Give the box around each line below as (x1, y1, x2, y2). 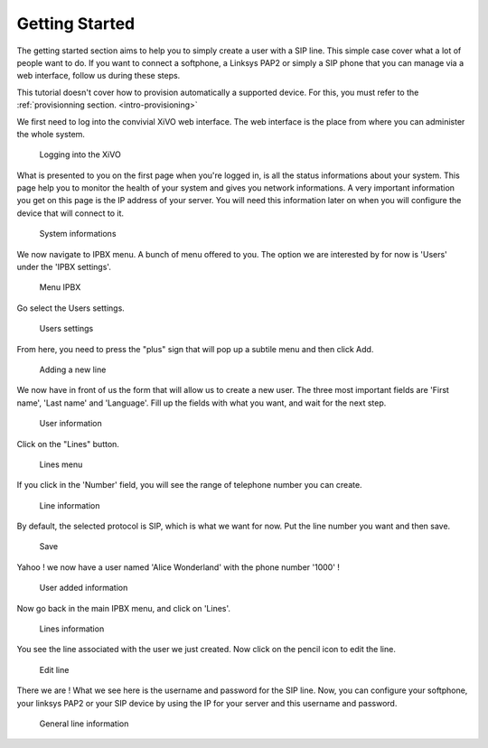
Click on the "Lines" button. (16, 438, 119, 449)
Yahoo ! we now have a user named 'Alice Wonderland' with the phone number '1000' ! (16, 561, 341, 573)
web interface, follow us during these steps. (16, 70, 181, 81)
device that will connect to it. (16, 208, 125, 219)
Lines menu (39, 459, 83, 470)
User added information (39, 583, 128, 594)
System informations (39, 229, 117, 239)
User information (39, 418, 103, 429)
